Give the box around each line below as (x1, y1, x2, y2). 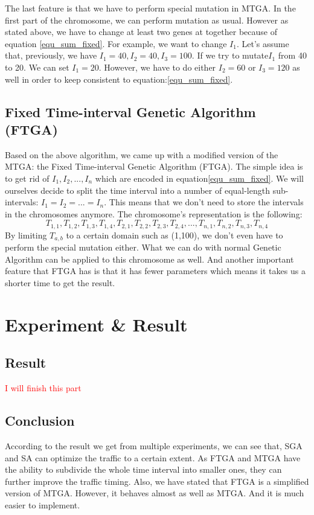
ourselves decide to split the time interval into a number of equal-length (5, 184, 270, 196)
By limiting (5, 228, 47, 241)
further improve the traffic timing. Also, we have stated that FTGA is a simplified (5, 475, 309, 487)
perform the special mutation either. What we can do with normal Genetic (5, 241, 281, 254)
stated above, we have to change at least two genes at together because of (5, 25, 277, 38)
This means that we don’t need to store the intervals (109, 196, 304, 208)
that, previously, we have (5, 49, 97, 62)
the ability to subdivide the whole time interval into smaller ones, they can (5, 463, 282, 476)
